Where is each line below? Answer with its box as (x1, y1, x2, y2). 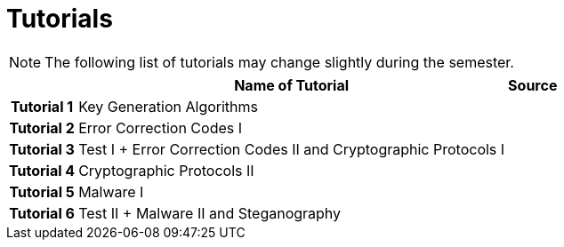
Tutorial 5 (9, 182, 75, 201)
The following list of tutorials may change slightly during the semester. (44, 52, 514, 71)
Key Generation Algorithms (78, 97, 259, 116)
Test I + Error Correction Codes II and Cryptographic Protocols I (78, 139, 505, 158)
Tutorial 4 (9, 161, 76, 179)
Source (508, 76, 558, 94)
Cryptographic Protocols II (78, 161, 254, 179)
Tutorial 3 (9, 139, 75, 158)
